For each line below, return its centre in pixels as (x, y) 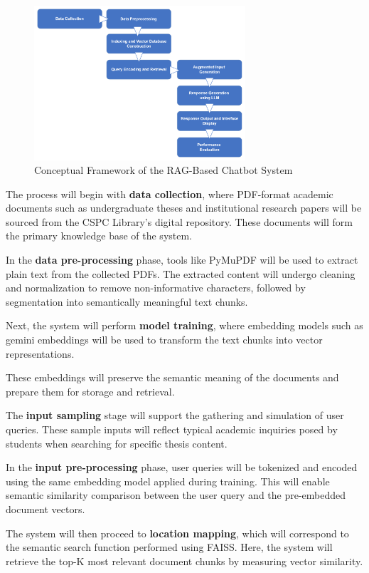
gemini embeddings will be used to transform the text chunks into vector (164, 340)
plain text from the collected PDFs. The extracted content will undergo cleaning (181, 273)
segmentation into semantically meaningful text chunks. (127, 301)
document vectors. (46, 509)
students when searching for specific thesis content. (117, 443)
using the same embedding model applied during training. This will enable (168, 481)
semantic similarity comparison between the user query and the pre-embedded (176, 495)
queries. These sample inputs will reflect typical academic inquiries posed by (172, 429)
